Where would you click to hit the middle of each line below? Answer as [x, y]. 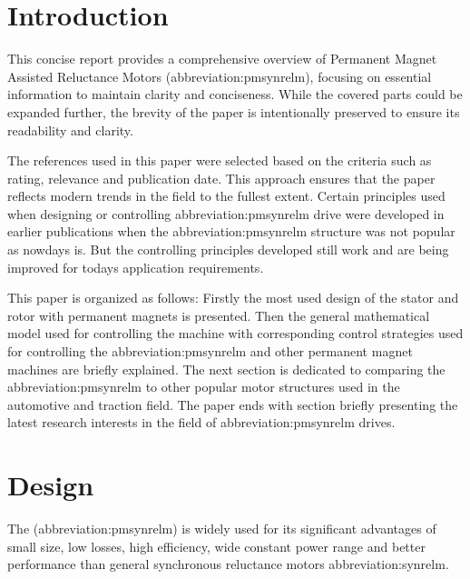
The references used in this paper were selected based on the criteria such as [220, 160]
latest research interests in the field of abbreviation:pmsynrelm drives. [201, 422]
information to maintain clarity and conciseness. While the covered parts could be [235, 94]
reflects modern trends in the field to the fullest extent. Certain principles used [226, 196]
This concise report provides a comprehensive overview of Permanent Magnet [222, 59]
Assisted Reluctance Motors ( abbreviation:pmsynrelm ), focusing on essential [220, 76]
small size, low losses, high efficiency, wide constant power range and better [216, 546]
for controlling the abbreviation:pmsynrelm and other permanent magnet [210, 351]
